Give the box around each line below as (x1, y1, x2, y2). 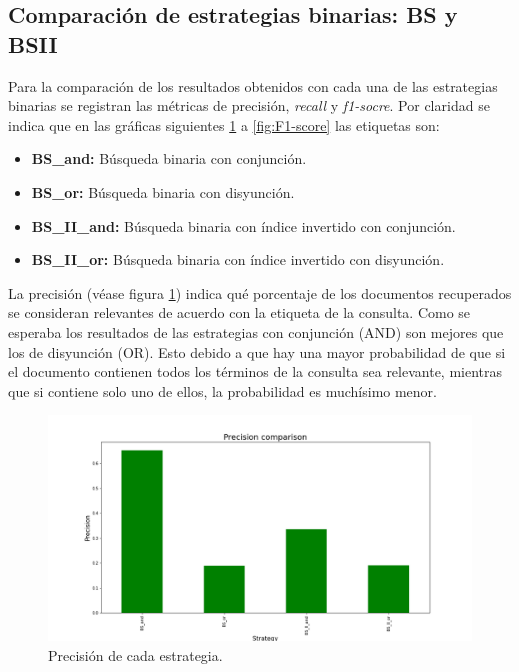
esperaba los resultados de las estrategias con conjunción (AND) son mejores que (8, 321, 504, 342)
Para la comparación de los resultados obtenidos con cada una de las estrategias (8, 75, 498, 96)
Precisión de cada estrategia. (48, 644, 223, 665)
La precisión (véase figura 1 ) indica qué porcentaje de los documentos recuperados (8, 282, 512, 303)
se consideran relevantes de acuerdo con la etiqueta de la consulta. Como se (8, 302, 471, 323)
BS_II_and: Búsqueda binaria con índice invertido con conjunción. (31, 215, 456, 236)
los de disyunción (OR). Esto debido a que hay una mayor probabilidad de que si (8, 341, 506, 362)
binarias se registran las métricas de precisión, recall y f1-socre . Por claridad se (8, 95, 490, 116)
